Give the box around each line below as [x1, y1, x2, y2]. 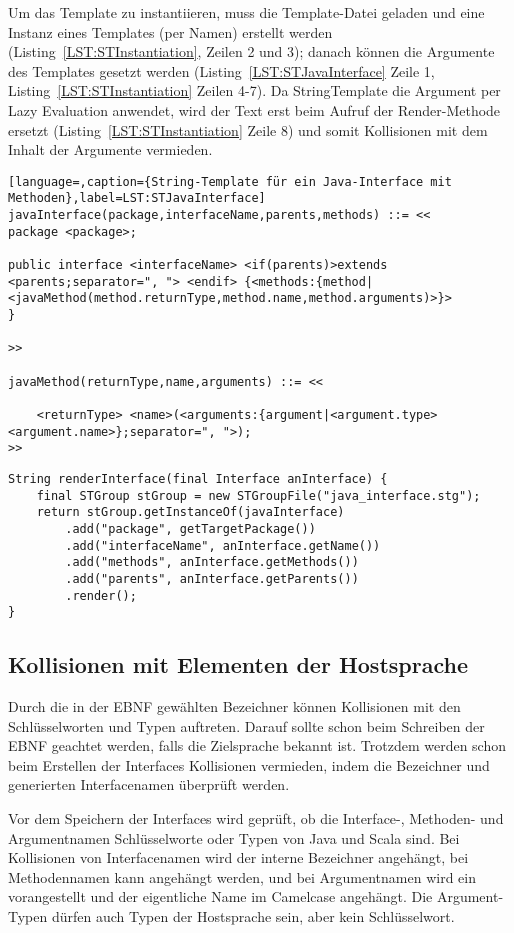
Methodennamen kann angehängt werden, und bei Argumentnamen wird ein [8, 866, 477, 887]
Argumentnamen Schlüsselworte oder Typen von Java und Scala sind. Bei [8, 827, 460, 848]
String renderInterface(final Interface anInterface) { [8, 471, 388, 486]
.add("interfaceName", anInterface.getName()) [65, 538, 381, 553]
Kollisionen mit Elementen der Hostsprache [8, 649, 468, 680]
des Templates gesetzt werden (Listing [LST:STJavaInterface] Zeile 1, [8, 60, 435, 81]
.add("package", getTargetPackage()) [65, 521, 316, 536]
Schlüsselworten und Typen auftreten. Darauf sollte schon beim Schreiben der [8, 715, 485, 736]
